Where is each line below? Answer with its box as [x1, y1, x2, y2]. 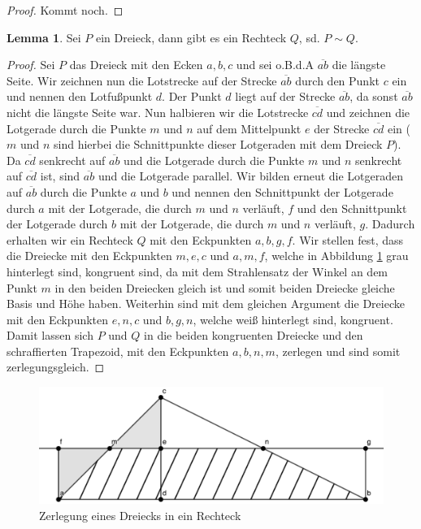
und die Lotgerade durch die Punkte [124, 151, 305, 168]
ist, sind [40, 167, 80, 184]
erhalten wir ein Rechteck [7, 231, 133, 248]
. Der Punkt [162, 88, 222, 105]
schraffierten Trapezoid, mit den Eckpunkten [7, 342, 229, 359]
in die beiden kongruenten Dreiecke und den [144, 327, 363, 344]
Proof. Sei [7, 56, 55, 73]
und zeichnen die [326, 103, 410, 120]
